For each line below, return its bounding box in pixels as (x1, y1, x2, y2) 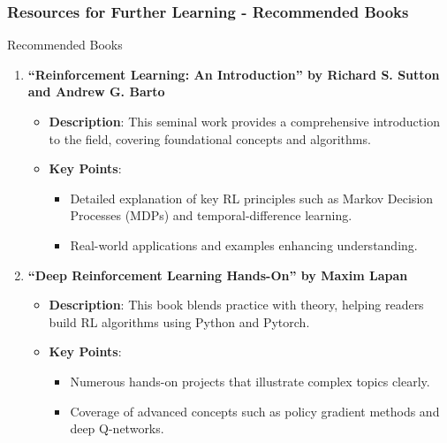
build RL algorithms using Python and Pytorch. (49, 312, 310, 331)
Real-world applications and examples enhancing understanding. (70, 235, 418, 254)
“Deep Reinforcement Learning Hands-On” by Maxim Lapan (27, 265, 408, 284)
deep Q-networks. (70, 419, 164, 438)
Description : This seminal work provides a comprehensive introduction (49, 112, 440, 130)
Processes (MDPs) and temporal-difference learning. (70, 206, 352, 225)
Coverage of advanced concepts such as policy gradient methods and (70, 401, 440, 420)
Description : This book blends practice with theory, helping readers (49, 295, 424, 314)
